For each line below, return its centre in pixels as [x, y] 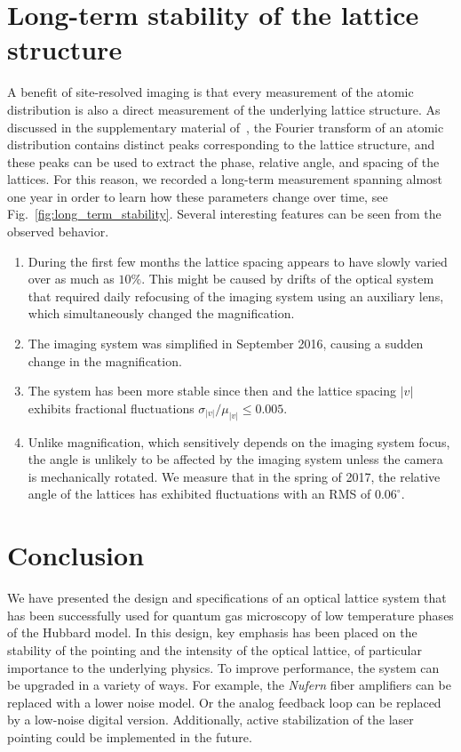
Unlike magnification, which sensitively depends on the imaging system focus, [239, 441]
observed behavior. [58, 232]
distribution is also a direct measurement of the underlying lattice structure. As [224, 109]
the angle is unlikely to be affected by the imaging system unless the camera [235, 459]
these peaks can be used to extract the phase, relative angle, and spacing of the [223, 161]
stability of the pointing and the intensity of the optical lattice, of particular [215, 649]
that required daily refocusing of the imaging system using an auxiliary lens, [236, 296]
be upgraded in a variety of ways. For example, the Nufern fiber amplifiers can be [229, 685]
